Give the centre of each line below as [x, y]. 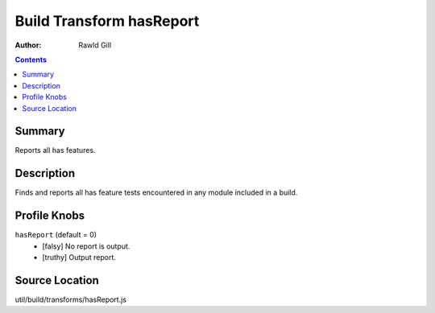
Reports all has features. [55, 150]
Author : [28, 45]
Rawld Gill [95, 45]
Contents [31, 60]
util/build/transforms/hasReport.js [71, 299]
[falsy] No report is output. [86, 246]
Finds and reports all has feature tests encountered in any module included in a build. [156, 192]
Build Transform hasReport [107, 21]
